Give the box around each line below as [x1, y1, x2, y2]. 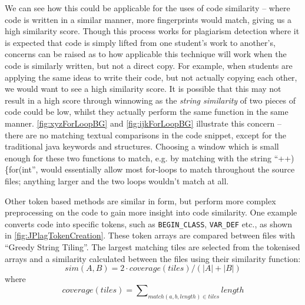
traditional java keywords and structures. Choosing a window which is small [5, 140, 279, 152]
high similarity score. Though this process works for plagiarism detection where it [5, 25, 300, 37]
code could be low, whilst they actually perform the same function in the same [5, 105, 289, 118]
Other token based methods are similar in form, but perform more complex [5, 194, 276, 207]
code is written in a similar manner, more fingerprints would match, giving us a [5, 13, 292, 25]
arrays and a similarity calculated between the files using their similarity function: [5, 252, 301, 264]
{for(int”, [5, 163, 38, 175]
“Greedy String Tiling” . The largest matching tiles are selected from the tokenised [5, 240, 300, 253]
